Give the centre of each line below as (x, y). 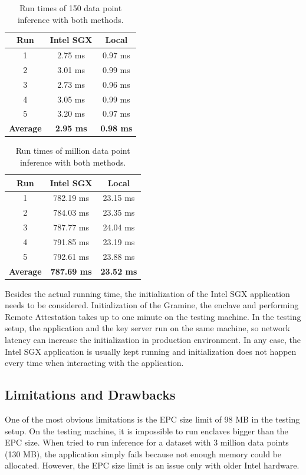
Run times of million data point (73, 151)
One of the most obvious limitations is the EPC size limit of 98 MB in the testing (152, 419)
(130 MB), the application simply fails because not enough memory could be (143, 453)
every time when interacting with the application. (94, 363)
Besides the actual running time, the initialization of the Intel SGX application (147, 293)
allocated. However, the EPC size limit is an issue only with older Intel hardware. (152, 465)
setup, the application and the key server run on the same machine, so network (147, 328)
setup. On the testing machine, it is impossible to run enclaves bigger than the (147, 431)
